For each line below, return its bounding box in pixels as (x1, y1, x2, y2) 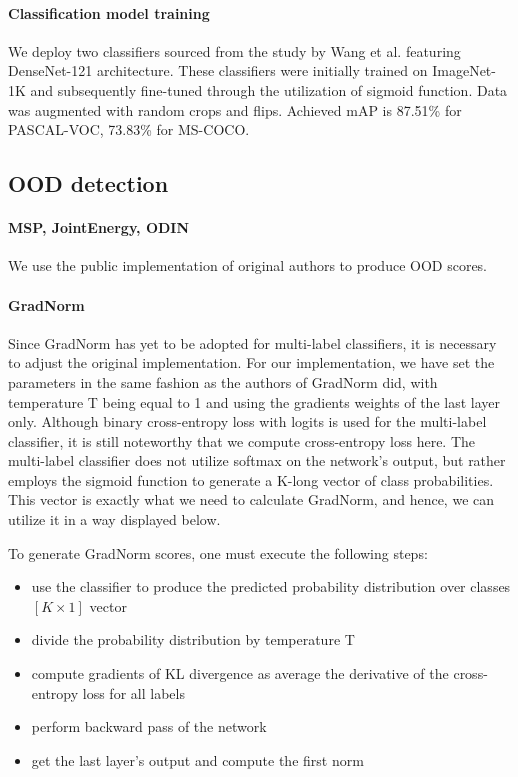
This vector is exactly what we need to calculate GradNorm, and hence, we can (8, 489, 495, 510)
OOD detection (8, 168, 169, 199)
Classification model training (8, 2, 210, 23)
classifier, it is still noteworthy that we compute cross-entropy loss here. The (8, 430, 476, 451)
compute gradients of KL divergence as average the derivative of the (31, 663, 449, 684)
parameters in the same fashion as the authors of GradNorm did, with (8, 371, 438, 392)
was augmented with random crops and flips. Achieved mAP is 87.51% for (8, 99, 462, 120)
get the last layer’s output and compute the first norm (31, 749, 364, 770)
